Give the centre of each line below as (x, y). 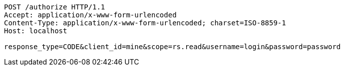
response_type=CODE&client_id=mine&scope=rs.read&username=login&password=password (172, 47)
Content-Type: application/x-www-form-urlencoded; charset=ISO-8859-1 (145, 23)
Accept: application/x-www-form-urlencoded (90, 15)
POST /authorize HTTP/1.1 (55, 7)
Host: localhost (36, 31)
